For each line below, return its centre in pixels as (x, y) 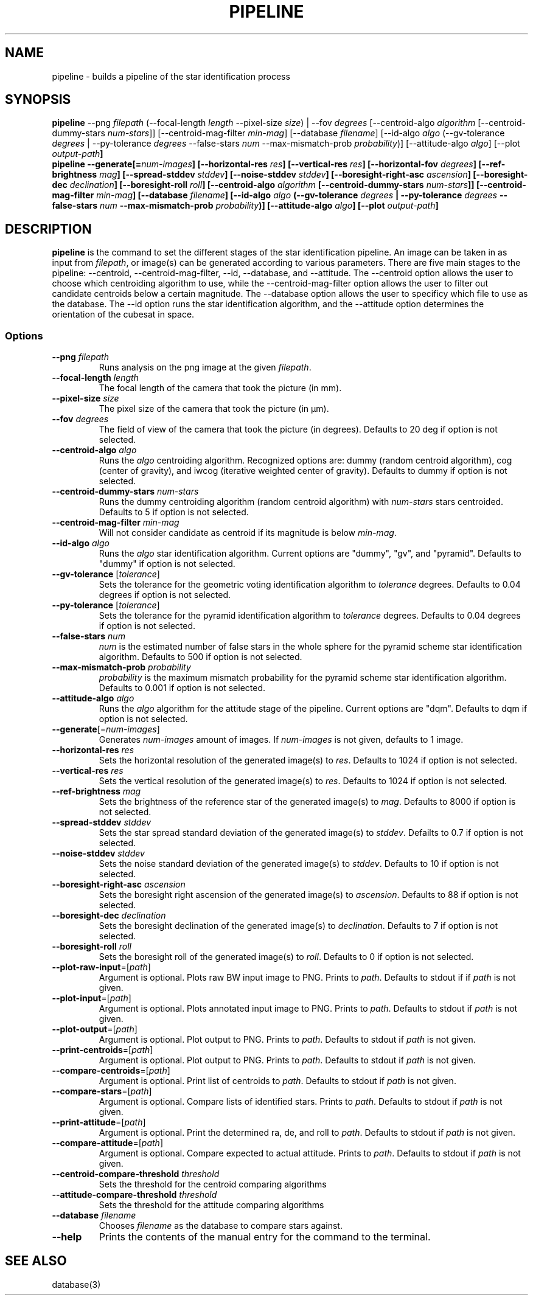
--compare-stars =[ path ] (102, 1091)
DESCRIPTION (48, 229)
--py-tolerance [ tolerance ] (106, 605)
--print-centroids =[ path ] (103, 1050)
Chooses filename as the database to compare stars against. (221, 1226)
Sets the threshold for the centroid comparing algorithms (213, 1184)
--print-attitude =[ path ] (99, 1122)
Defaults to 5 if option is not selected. (174, 512)
